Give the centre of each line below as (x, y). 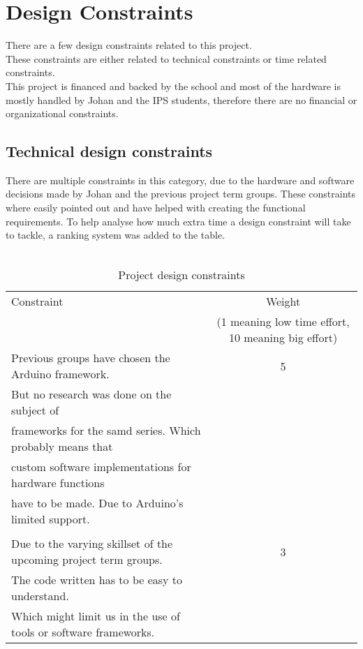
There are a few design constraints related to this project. (129, 45)
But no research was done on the (91, 394)
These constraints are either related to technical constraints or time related (166, 58)
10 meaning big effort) (283, 338)
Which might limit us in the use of (96, 616)
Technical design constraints (109, 151)
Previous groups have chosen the (91, 358)
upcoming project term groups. (87, 560)
